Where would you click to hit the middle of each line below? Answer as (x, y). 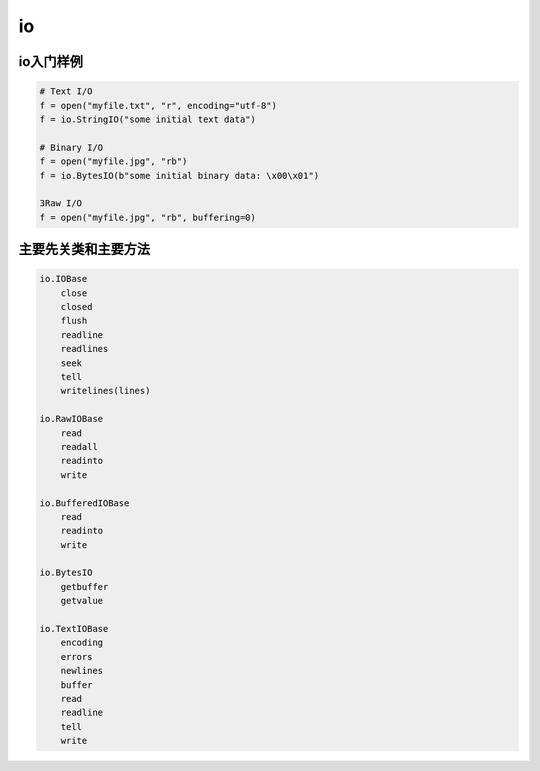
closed (76, 307)
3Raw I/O (61, 203)
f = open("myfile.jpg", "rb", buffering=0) (148, 217)
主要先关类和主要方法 (84, 249)
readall (79, 446)
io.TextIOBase (74, 629)
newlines (82, 671)
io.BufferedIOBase (84, 503)
